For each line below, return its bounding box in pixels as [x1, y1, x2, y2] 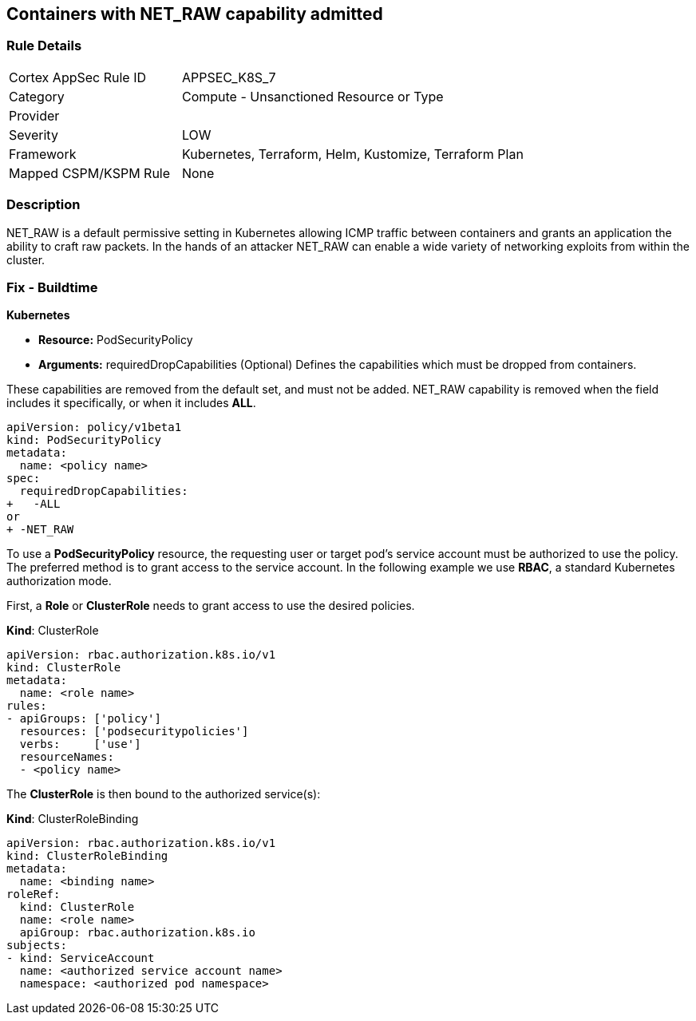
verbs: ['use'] [19, 738, 141, 751]
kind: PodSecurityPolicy [6, 433, 161, 447]
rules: [6, 699, 47, 713]
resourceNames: [19, 750, 114, 764]
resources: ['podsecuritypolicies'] [19, 725, 249, 738]
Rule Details [6, 38, 82, 54]
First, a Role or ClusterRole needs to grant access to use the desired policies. [6, 599, 415, 613]
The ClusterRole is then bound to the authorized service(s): [6, 787, 321, 801]
